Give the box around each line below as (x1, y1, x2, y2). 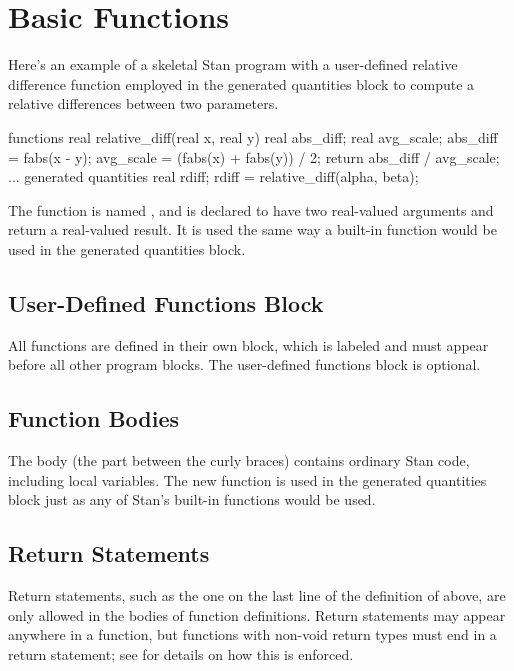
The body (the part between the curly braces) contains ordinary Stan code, (8, 450, 470, 471)
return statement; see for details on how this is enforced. (8, 643, 354, 664)
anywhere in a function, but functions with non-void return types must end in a (8, 624, 497, 645)
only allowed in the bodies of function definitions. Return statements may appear (8, 604, 506, 625)
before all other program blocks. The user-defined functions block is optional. (8, 354, 481, 375)
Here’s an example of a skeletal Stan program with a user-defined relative (8, 54, 458, 75)
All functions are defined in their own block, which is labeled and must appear (8, 334, 489, 355)
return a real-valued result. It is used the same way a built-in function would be (8, 219, 497, 240)
